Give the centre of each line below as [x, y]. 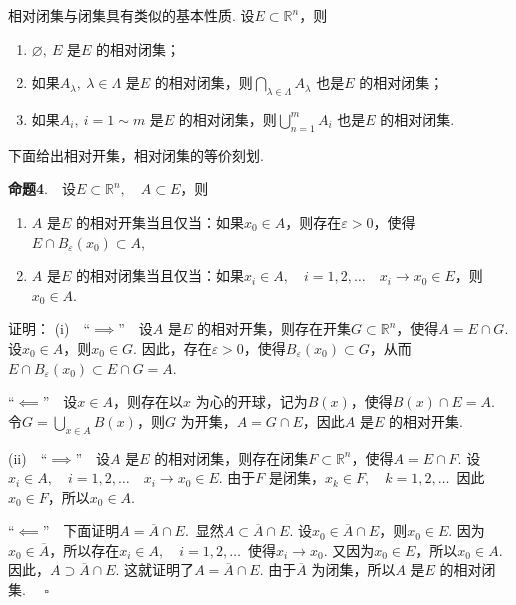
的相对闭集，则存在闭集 [231, 457]
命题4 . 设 [42, 188]
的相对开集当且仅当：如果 [159, 221]
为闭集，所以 [353, 569]
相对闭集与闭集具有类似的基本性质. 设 [131, 15]
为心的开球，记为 [251, 401]
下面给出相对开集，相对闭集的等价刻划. [136, 154]
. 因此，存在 [172, 347]
